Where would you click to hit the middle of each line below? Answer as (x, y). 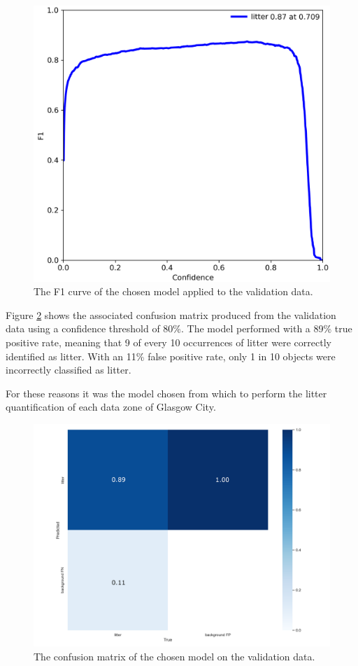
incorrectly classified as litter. (69, 370)
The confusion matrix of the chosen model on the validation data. (174, 656)
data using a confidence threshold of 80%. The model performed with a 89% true (179, 328)
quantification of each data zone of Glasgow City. (111, 407)
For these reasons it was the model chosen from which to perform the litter (166, 393)
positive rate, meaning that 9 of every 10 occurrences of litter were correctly (169, 342)
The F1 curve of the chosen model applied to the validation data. (173, 291)
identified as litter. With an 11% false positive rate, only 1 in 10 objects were (171, 356)
